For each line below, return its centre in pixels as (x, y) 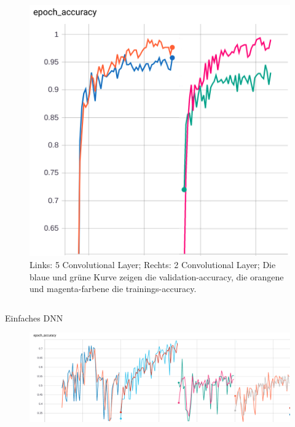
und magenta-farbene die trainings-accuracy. (113, 289)
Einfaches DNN (34, 317)
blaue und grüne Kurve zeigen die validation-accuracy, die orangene (157, 276)
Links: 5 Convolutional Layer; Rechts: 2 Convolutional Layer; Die (153, 264)
